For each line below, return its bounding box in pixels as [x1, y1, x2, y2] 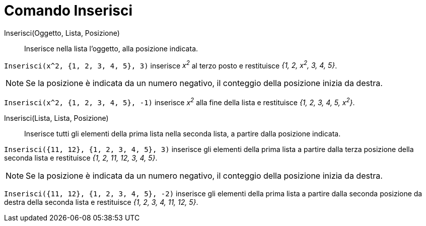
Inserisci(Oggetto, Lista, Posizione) [4, 28, 120, 37]
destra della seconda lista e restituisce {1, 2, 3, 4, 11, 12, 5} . [4, 198, 198, 207]
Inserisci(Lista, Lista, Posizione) [4, 114, 109, 123]
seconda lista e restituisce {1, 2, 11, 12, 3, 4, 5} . [4, 154, 158, 163]
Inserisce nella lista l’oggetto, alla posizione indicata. [24, 44, 198, 53]
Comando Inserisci [4, 2, 133, 19]
